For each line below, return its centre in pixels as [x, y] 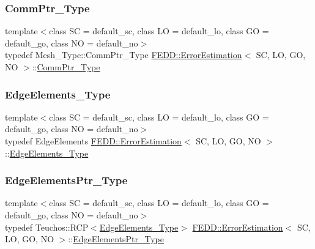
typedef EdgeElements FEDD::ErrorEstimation [93, 141]
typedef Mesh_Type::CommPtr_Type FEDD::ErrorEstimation [124, 55]
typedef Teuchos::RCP [47, 227]
